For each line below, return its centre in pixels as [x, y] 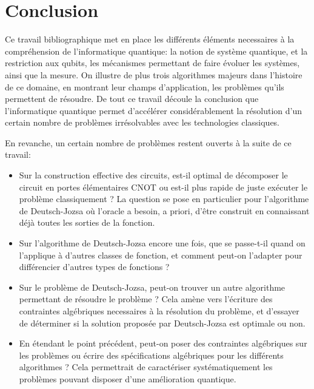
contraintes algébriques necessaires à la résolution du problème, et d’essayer [159, 311]
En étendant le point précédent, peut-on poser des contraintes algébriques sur [163, 343]
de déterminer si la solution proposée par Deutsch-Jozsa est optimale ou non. [162, 323]
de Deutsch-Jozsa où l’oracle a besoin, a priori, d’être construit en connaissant [164, 210]
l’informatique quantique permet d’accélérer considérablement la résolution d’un [154, 110]
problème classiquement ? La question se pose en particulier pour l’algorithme [164, 199]
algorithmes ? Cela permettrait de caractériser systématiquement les [146, 367]
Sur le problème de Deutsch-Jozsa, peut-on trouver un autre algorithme [152, 287]
